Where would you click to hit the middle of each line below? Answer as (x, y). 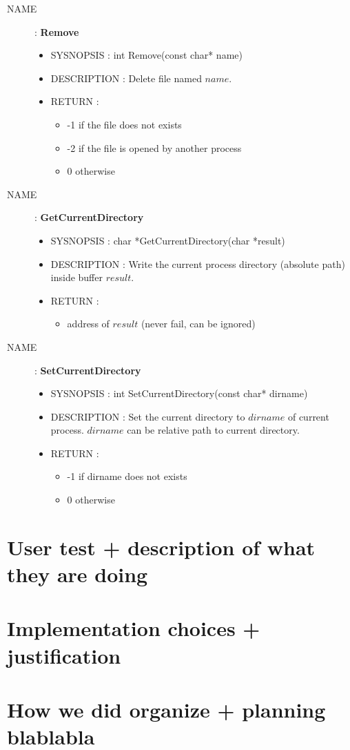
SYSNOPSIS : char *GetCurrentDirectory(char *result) (168, 240)
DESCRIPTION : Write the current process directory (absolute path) (198, 263)
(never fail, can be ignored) (198, 324)
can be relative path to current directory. (213, 430)
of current (308, 416)
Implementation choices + (134, 628)
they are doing (78, 574)
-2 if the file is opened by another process (154, 147)
